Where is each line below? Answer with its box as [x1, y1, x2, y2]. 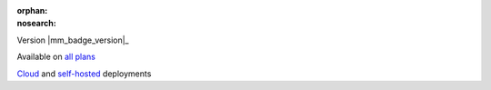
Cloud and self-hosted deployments [16, 68, 152, 79]
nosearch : [16, 18, 56, 29]
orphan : [16, 5, 48, 15]
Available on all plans [16, 51, 95, 63]
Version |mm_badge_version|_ [16, 35, 129, 45]
